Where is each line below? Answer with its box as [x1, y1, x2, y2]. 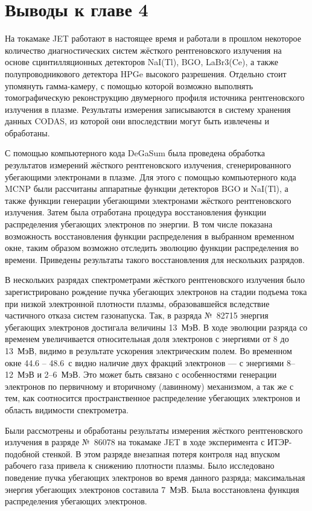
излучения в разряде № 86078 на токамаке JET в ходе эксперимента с [5, 436, 265, 448]
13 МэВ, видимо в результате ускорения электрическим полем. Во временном [5, 344, 292, 357]
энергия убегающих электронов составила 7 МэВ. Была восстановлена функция [5, 483, 299, 495]
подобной [5, 447, 40, 460]
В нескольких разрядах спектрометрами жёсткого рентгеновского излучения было [5, 273, 305, 286]
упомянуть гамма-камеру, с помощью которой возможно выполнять [5, 79, 253, 92]
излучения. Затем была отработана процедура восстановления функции [5, 206, 266, 218]
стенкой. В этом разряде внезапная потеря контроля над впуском [42, 447, 280, 460]
